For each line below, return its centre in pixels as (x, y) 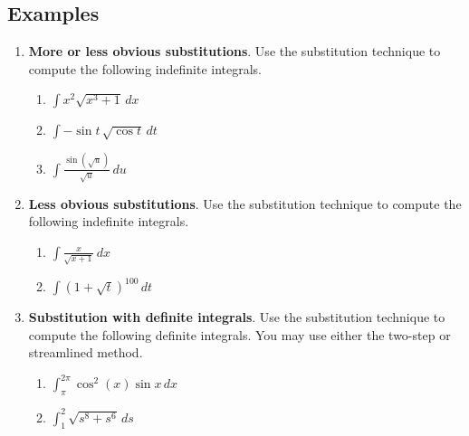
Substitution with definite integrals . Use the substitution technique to (237, 317)
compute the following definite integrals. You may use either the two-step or (239, 334)
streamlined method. (86, 352)
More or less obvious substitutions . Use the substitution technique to (234, 51)
